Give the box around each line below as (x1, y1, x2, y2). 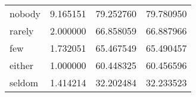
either (10, 58, 34, 72)
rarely (10, 24, 34, 37)
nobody (10, 7, 41, 20)
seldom (10, 76, 39, 89)
